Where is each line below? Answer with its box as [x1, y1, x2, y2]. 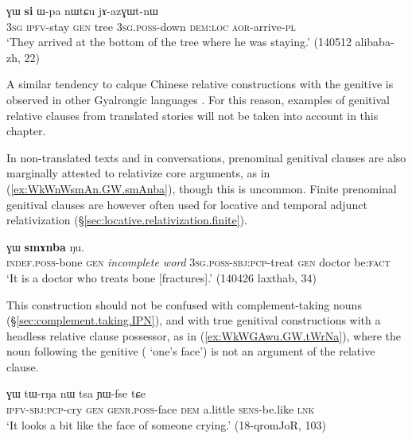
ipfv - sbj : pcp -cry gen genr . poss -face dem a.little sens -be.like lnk [6, 401, 315, 418]
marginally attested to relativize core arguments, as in [6, 165, 270, 181]
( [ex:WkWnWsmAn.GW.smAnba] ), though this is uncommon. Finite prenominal [6, 180, 397, 196]
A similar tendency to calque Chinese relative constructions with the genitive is [6, 76, 394, 92]
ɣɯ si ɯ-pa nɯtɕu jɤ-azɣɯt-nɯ [6, 2, 158, 18]
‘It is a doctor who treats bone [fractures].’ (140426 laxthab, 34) [6, 269, 317, 286]
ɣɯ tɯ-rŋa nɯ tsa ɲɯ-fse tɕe [6, 385, 146, 402]
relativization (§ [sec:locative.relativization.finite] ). [6, 212, 247, 228]
